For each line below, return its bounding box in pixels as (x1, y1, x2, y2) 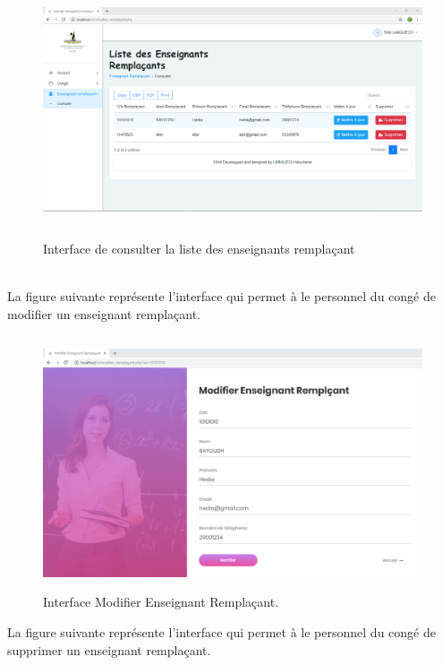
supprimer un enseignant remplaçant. (7, 640, 211, 659)
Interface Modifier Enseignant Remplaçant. (43, 592, 279, 611)
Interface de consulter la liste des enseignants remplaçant (43, 239, 355, 258)
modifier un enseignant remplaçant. (7, 304, 201, 323)
